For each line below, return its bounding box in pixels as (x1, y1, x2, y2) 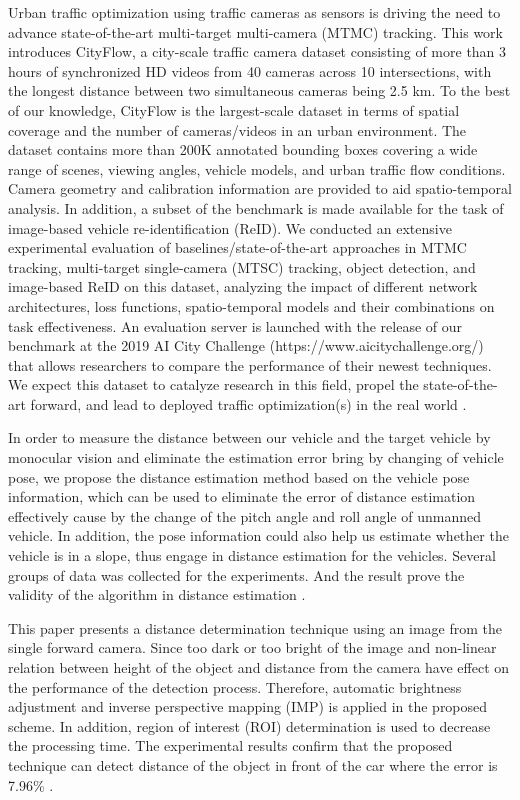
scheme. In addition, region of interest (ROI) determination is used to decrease (8, 715, 491, 736)
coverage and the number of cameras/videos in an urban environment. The (8, 119, 467, 140)
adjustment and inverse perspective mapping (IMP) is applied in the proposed (8, 696, 488, 717)
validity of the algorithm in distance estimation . (8, 584, 306, 605)
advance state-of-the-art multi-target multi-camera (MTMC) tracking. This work (8, 21, 503, 42)
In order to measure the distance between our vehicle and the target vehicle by (8, 427, 491, 448)
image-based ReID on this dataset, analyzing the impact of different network (8, 276, 478, 297)
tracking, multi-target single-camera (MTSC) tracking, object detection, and (8, 256, 476, 277)
